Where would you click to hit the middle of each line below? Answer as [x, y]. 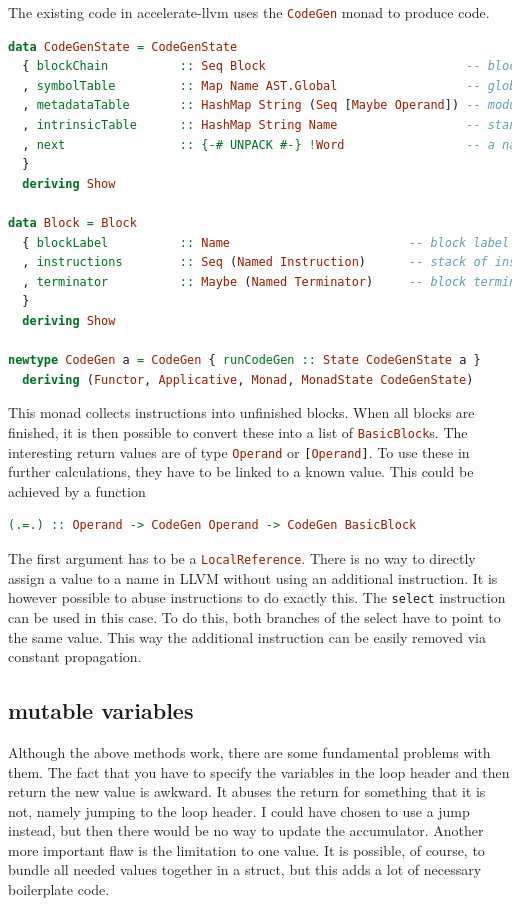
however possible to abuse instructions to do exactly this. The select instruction [257, 597]
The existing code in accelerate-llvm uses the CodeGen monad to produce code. [249, 12]
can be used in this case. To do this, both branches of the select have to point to [254, 616]
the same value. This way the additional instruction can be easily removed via [247, 636]
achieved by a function [77, 490]
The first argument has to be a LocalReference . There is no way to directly [242, 558]
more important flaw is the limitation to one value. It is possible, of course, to [246, 849]
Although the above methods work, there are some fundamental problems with [249, 751]
